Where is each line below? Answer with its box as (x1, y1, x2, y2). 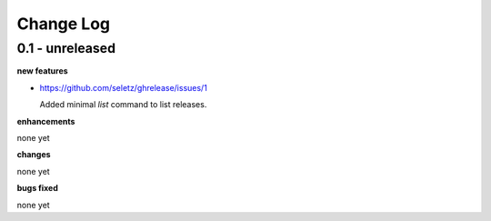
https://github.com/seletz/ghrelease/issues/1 (39, 82, 208, 93)
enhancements (16, 116, 75, 126)
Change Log (16, 14, 111, 34)
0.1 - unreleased (16, 40, 116, 56)
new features (16, 65, 68, 76)
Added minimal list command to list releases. (39, 99, 207, 110)
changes (16, 149, 51, 160)
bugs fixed (16, 183, 59, 194)
